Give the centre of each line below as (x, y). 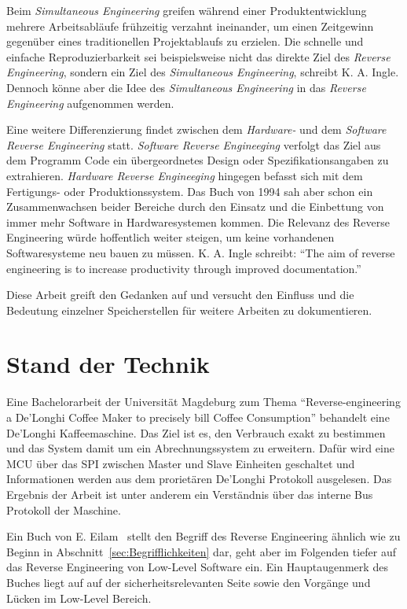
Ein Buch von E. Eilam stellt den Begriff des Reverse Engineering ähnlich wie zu (203, 536)
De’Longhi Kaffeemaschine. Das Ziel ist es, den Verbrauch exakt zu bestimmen (196, 432)
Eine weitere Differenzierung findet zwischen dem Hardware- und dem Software (196, 129)
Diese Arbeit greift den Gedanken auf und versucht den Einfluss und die (180, 295)
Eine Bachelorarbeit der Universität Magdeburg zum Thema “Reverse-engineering (203, 402)
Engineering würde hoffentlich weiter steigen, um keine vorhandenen (170, 237)
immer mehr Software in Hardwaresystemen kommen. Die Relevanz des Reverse (198, 221)
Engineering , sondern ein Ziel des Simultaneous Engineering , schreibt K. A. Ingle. (203, 72)
